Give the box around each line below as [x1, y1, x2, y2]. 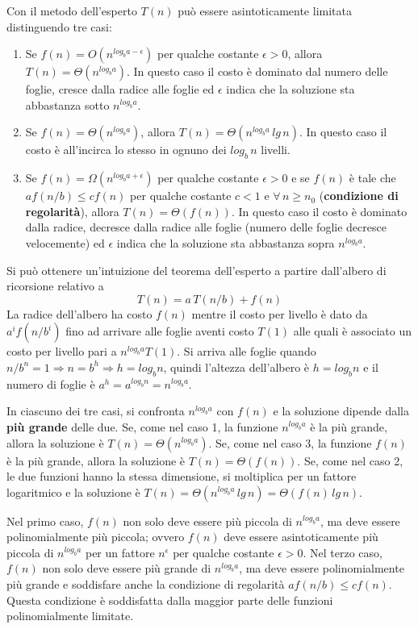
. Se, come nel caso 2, [297, 452, 403, 469]
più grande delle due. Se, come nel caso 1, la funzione [6, 418, 278, 435]
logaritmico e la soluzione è [6, 483, 140, 500]
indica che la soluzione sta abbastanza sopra [116, 234, 335, 251]
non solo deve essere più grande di [42, 560, 211, 577]
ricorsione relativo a [6, 277, 104, 294]
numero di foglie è [6, 375, 95, 392]
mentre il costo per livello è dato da [191, 305, 368, 322]
